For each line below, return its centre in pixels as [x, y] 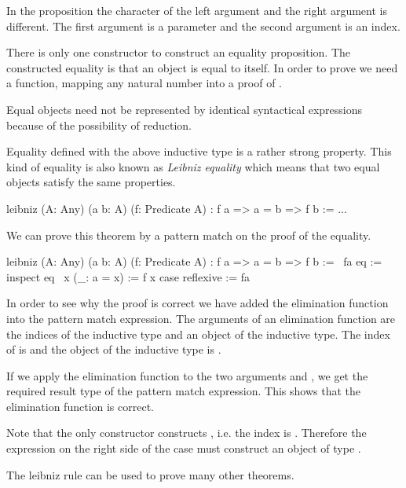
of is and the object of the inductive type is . [114, 349]
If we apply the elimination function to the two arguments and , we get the [187, 375]
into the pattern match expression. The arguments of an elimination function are [201, 318]
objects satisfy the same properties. [91, 182]
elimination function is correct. [80, 406]
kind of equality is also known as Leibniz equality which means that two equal [193, 166]
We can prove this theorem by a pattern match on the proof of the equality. [189, 235]
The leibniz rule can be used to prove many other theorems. [150, 474]
